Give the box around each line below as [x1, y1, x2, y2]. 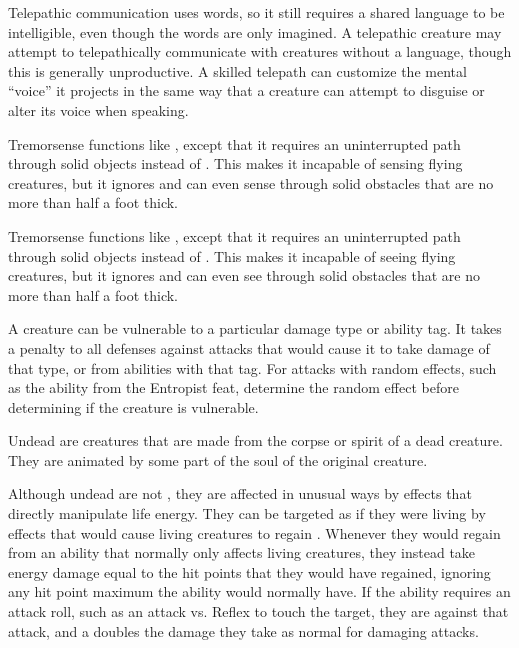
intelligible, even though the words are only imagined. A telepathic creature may [8, 21, 502, 42]
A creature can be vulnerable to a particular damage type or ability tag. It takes [8, 318, 502, 339]
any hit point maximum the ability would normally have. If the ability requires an [8, 581, 511, 602]
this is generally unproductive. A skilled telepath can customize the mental [8, 60, 467, 81]
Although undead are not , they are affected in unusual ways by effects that [8, 483, 472, 504]
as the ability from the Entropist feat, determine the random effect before [8, 377, 459, 398]
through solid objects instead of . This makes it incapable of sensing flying [8, 153, 463, 174]
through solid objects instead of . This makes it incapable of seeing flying [8, 245, 456, 266]
